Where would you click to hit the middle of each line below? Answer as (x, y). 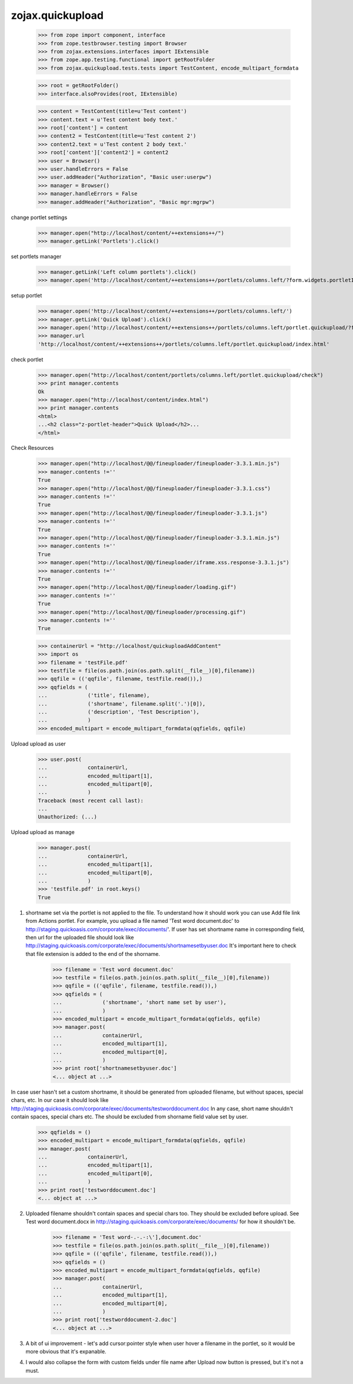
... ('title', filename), (94, 696)
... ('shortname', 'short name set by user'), (139, 1002)
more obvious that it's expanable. (66, 1352)
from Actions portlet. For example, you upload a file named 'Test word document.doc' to (132, 921)
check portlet (27, 359)
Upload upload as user (38, 744)
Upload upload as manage (43, 832)
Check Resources (32, 448)
